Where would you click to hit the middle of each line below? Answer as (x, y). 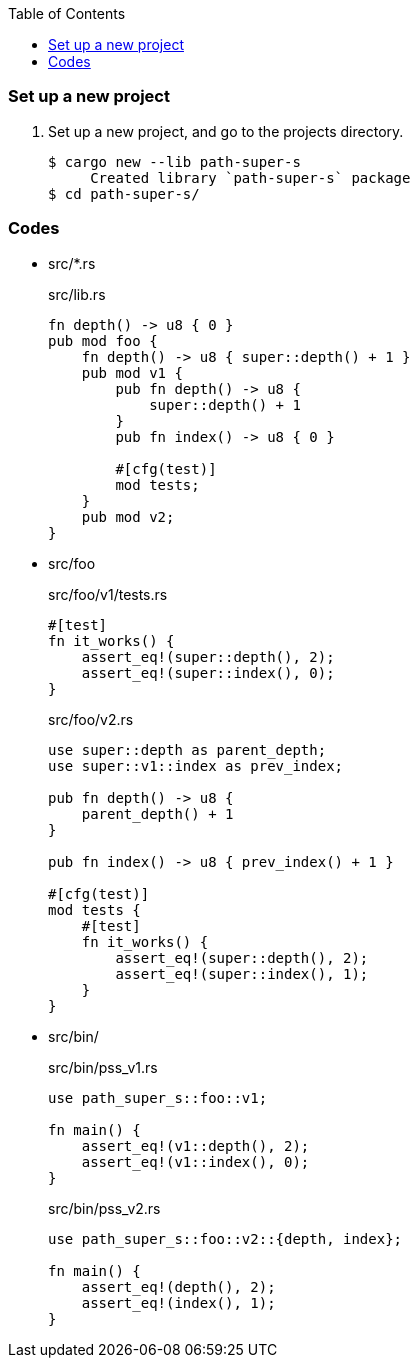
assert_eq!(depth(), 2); (178, 1286)
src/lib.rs (77, 294)
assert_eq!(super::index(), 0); (208, 672)
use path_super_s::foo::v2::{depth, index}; (225, 1238)
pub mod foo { (103, 340)
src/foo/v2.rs (91, 719)
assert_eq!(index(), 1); (178, 1302)
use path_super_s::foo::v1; (158, 1097)
